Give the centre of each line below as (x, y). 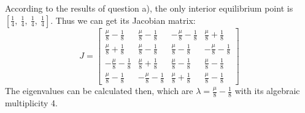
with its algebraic (267, 91)
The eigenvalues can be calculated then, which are (99, 91)
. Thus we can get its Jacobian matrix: (123, 20)
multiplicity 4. (31, 102)
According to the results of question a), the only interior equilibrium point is (149, 8)
